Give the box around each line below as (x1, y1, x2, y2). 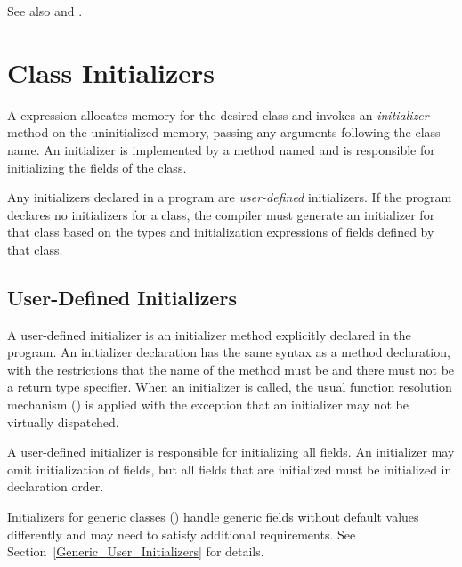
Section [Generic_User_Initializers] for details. (7, 542, 264, 561)
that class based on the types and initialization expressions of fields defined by (7, 223, 434, 241)
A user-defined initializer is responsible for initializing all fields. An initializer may (7, 442, 455, 461)
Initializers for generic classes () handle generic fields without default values (7, 507, 419, 526)
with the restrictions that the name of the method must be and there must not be (7, 360, 455, 378)
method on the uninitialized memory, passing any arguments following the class (7, 123, 441, 142)
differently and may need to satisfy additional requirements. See (7, 524, 356, 543)
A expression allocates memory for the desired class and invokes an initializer (7, 105, 429, 124)
